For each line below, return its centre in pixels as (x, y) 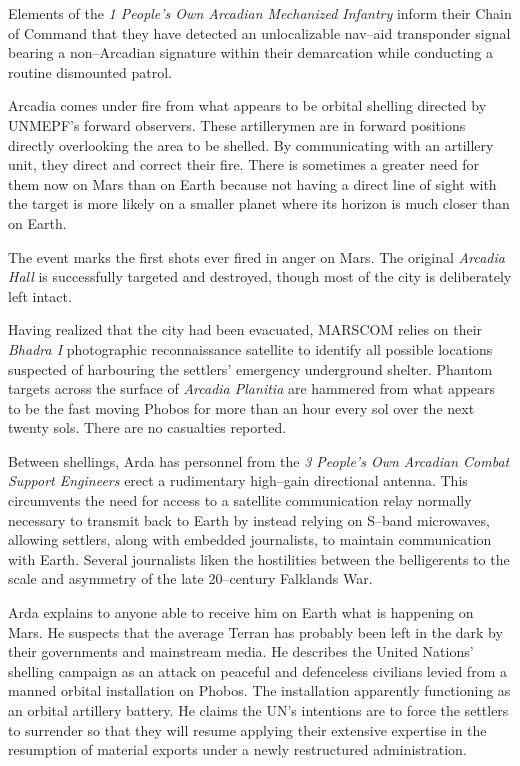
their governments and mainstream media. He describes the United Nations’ (241, 651)
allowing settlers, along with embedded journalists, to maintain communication (250, 539)
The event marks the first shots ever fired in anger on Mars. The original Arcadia (256, 256)
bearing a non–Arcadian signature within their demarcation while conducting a (250, 52)
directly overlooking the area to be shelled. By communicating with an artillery (251, 144)
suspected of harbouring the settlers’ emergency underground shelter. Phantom (250, 368)
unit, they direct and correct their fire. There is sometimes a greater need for (244, 164)
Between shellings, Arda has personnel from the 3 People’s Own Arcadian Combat (259, 460)
